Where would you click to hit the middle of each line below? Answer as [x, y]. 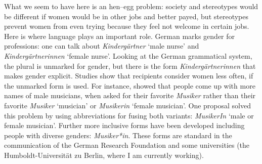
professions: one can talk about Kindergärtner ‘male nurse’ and [102, 46]
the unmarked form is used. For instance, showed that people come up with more [130, 85]
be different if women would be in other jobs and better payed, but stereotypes [126, 16]
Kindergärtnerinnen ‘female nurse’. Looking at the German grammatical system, [128, 55]
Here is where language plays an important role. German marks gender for [120, 36]
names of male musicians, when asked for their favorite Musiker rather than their [130, 95]
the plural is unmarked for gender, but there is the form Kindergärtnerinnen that [130, 66]
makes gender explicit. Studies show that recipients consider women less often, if [129, 76]
